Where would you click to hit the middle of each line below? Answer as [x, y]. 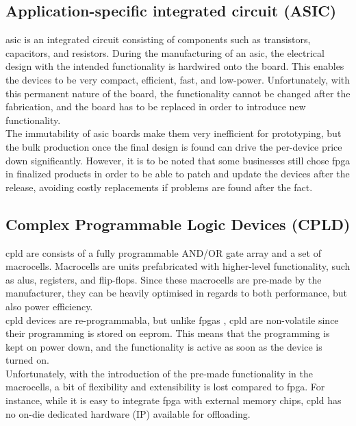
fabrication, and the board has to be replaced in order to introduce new [156, 106]
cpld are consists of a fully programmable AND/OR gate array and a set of [163, 252]
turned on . [27, 360]
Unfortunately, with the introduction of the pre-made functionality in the [159, 373]
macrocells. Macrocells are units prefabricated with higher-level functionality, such [178, 266]
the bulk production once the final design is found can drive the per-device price [174, 146]
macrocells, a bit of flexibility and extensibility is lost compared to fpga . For [165, 387]
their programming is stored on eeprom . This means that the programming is [168, 333]
